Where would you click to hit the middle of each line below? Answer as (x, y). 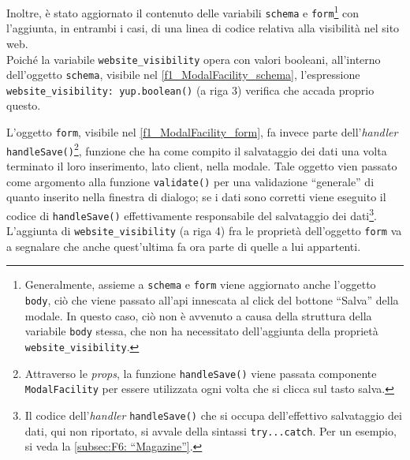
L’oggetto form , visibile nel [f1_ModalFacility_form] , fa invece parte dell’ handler (202, 132)
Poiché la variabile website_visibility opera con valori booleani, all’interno (194, 59)
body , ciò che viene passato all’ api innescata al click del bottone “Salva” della (212, 300)
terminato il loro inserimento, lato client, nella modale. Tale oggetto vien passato (202, 166)
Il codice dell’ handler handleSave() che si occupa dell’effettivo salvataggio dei (213, 415)
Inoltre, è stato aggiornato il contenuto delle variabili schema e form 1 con (183, 11)
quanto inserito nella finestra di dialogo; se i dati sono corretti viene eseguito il (196, 197)
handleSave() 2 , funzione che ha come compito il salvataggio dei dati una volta (197, 149)
